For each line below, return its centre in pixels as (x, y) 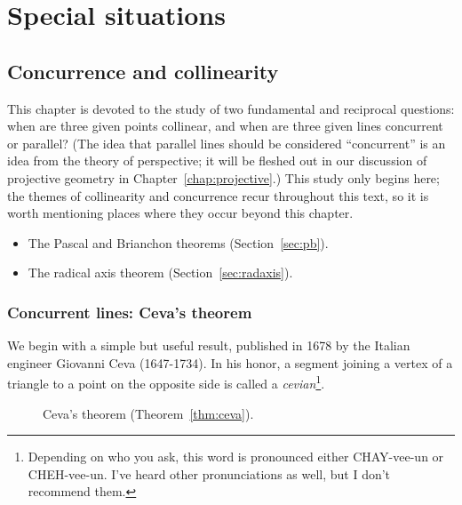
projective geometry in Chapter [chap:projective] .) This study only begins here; (223, 177)
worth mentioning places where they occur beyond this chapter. (180, 213)
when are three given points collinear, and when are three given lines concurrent (225, 126)
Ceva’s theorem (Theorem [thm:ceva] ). (148, 413)
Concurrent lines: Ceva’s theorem (130, 312)
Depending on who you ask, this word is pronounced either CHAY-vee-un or (236, 457)
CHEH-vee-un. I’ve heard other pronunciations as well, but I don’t (209, 473)
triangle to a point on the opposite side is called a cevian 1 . (166, 382)
